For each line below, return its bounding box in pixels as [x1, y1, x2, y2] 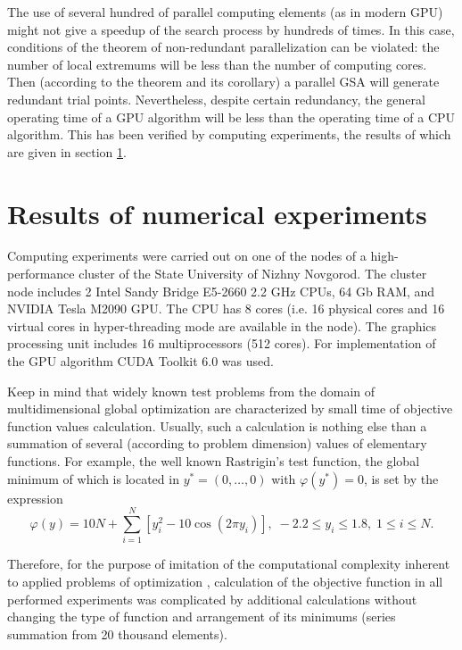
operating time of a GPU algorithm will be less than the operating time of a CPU [7, 107, 456, 126]
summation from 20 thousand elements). [7, 624, 227, 643]
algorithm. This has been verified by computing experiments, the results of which [7, 125, 451, 144]
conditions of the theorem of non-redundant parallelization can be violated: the [7, 37, 440, 56]
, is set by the [363, 469, 439, 487]
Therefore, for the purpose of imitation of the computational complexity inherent [7, 554, 450, 573]
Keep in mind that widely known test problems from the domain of [7, 381, 375, 400]
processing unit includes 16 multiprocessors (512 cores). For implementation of [7, 334, 436, 353]
